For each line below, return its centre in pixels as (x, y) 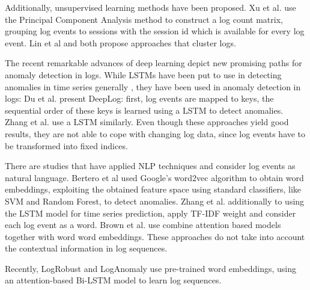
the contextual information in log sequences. (86, 248)
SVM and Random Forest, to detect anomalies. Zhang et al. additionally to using (155, 201)
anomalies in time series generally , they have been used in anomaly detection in (153, 86)
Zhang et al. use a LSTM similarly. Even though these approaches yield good (147, 122)
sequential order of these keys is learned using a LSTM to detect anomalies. (144, 110)
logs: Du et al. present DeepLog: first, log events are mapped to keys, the (139, 98)
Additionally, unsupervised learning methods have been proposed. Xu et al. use (150, 7)
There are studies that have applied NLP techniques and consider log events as (150, 166)
